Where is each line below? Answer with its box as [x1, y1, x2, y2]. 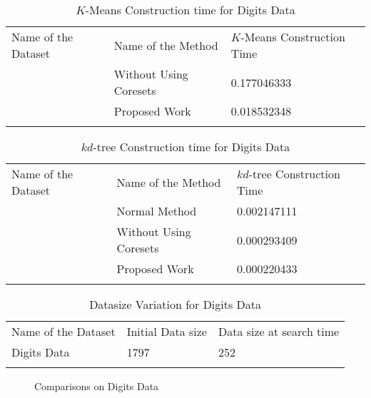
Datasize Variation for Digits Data [89, 296, 262, 312]
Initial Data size [126, 323, 207, 340]
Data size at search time [218, 323, 340, 340]
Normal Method [116, 203, 197, 219]
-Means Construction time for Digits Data [85, 1, 295, 18]
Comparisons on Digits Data [34, 379, 159, 393]
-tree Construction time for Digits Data [93, 138, 290, 155]
